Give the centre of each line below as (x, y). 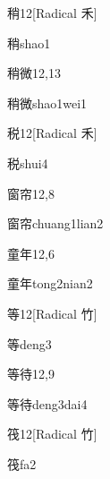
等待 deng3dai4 (47, 403)
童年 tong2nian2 (50, 283)
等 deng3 (30, 343)
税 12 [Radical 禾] (52, 133)
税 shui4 (28, 163)
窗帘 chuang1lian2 (55, 223)
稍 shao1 (29, 43)
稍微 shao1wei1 (47, 103)
